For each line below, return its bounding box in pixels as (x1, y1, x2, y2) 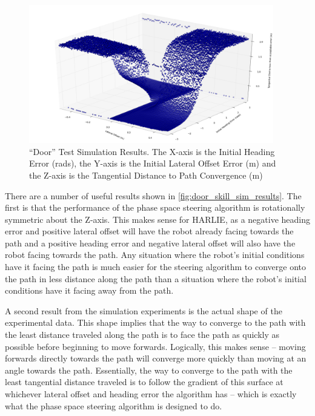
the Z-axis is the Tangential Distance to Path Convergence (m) (29, 168, 263, 181)
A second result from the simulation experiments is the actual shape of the (5, 304, 282, 317)
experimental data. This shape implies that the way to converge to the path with (5, 316, 306, 329)
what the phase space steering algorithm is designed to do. (5, 399, 222, 412)
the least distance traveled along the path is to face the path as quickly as (5, 328, 280, 341)
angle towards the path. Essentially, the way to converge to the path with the (5, 363, 293, 376)
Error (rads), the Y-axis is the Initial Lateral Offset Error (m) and (29, 157, 276, 170)
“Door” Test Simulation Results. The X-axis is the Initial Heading (29, 145, 275, 157)
